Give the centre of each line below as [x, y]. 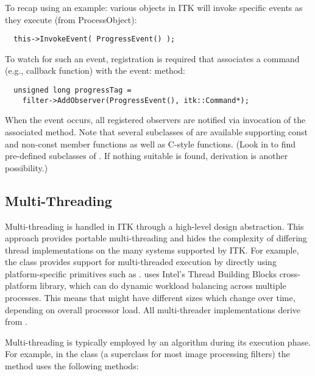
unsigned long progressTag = [73, 90]
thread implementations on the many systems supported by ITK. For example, [152, 250]
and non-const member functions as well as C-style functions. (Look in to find [150, 144]
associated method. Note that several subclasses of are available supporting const [156, 131]
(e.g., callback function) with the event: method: [95, 70]
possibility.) [27, 167]
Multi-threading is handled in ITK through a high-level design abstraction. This [154, 226]
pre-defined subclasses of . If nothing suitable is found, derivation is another [147, 156]
